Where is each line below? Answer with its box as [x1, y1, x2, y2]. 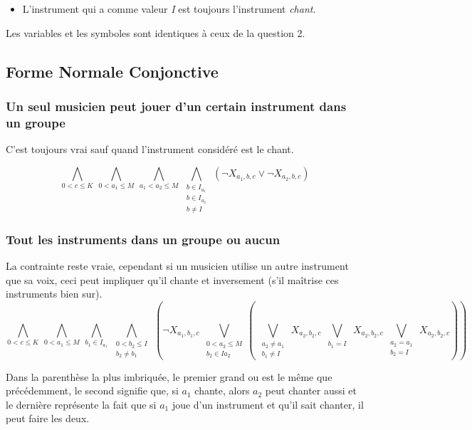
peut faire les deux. [6, 411, 90, 426]
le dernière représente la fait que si [6, 397, 157, 411]
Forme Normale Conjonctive [6, 60, 219, 82]
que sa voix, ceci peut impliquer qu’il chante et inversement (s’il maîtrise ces [6, 272, 339, 287]
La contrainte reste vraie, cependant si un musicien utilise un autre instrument [6, 258, 349, 273]
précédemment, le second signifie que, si [6, 383, 179, 398]
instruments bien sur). [6, 286, 103, 301]
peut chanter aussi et [265, 383, 357, 398]
